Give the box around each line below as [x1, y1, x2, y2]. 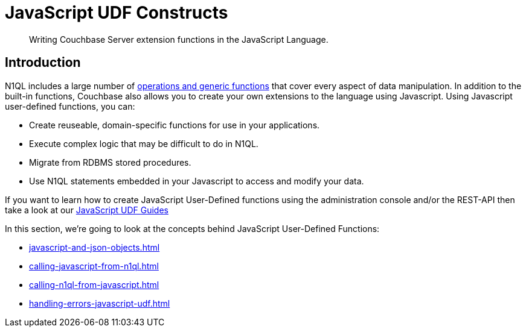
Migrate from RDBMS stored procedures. [29, 157, 191, 168]
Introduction [5, 55, 81, 70]
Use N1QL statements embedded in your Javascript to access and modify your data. [29, 175, 364, 186]
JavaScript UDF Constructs [5, 2, 228, 23]
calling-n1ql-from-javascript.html [29, 279, 159, 290]
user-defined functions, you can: [5, 101, 135, 111]
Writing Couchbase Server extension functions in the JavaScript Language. [29, 34, 329, 45]
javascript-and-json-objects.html [29, 242, 160, 252]
